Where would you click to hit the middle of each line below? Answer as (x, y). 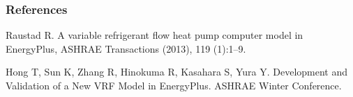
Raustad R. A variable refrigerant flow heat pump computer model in (155, 35)
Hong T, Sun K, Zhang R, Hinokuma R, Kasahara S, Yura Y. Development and (176, 72)
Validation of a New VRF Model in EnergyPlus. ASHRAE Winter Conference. (174, 85)
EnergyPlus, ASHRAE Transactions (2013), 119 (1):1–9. (126, 48)
